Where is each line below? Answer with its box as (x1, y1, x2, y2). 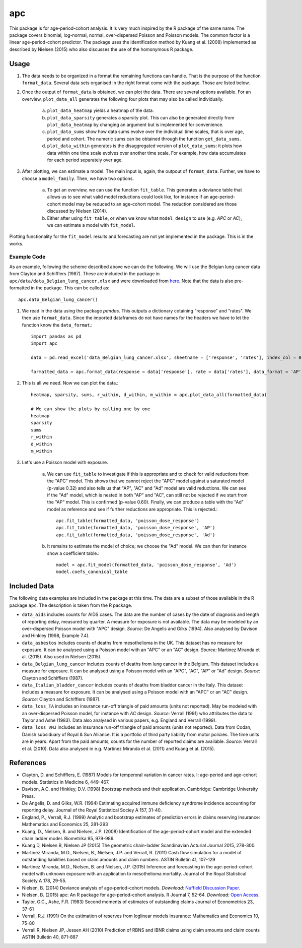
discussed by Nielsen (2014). (47, 208, 108, 214)
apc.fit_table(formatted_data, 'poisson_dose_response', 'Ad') (56, 532, 215, 538)
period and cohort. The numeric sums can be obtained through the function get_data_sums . (47, 136, 241, 142)
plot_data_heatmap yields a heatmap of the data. (47, 107, 154, 113)
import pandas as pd (31, 334, 82, 340)
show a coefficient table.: (47, 550, 100, 556)
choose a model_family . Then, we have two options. (22, 175, 134, 181)
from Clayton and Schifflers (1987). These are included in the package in (9, 271, 160, 277)
